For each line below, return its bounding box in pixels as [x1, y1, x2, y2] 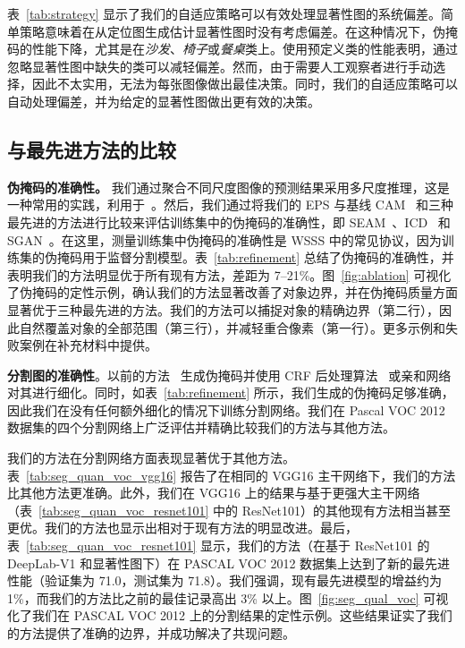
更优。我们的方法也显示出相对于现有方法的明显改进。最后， [7, 518, 358, 537]
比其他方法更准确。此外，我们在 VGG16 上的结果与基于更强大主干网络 [7, 483, 420, 502]
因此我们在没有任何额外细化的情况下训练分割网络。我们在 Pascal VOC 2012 [7, 400, 445, 419]
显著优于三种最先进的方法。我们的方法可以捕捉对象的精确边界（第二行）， [7, 300, 439, 319]
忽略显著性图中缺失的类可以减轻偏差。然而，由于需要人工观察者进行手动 [7, 56, 433, 75]
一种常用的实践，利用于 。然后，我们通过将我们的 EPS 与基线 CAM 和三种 [7, 195, 453, 214]
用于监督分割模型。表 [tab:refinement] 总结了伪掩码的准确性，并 [81, 248, 454, 267]
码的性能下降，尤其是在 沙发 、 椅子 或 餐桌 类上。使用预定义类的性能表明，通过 [7, 39, 458, 58]
